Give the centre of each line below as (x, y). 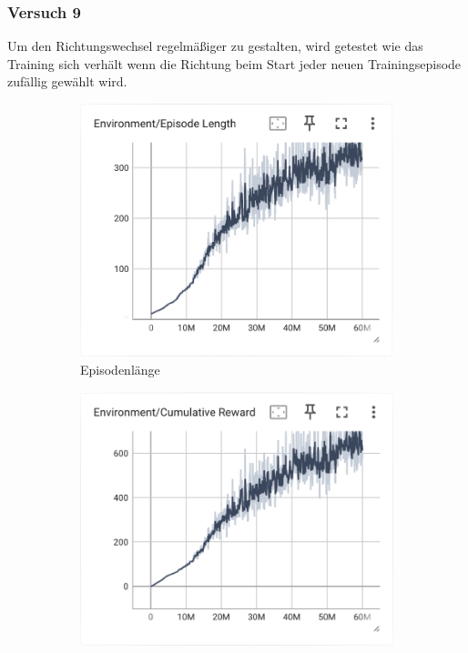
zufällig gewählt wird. (67, 81)
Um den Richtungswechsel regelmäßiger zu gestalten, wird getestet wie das (215, 46)
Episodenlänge (120, 369)
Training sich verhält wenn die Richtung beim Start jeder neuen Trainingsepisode (234, 63)
